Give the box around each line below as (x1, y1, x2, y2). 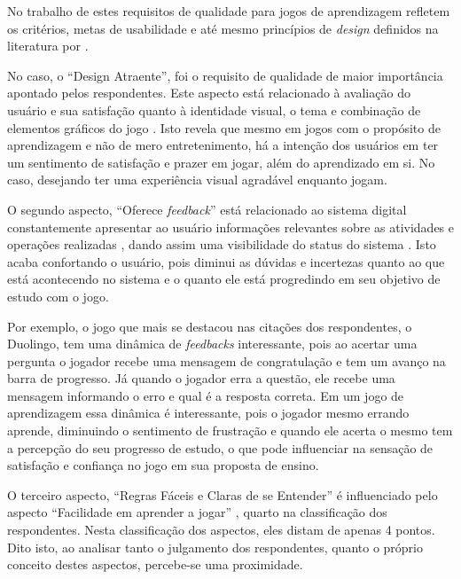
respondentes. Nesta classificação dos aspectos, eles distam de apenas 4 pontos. (7, 520, 435, 539)
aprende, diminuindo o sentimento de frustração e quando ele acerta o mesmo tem (7, 421, 453, 440)
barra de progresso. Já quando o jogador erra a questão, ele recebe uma (7, 369, 395, 387)
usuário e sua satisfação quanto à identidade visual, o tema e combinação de (7, 100, 421, 119)
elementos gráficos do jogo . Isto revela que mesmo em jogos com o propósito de (7, 118, 441, 137)
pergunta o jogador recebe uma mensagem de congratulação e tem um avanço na (7, 351, 446, 370)
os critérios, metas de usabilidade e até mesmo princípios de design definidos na (7, 19, 439, 37)
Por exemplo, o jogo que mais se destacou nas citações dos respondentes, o (7, 317, 412, 335)
